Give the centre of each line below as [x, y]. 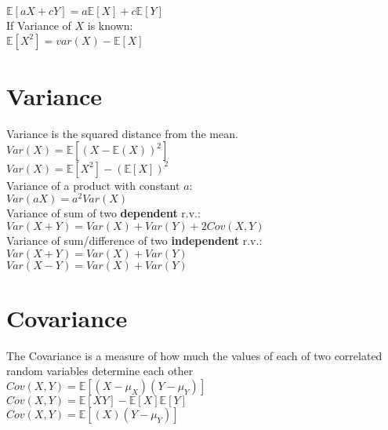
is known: [110, 25]
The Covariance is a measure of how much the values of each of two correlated [194, 355]
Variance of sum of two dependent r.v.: [103, 213]
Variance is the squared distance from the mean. [122, 133]
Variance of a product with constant [93, 185]
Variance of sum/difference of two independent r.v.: [134, 241]
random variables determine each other [100, 371]
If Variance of [39, 25]
